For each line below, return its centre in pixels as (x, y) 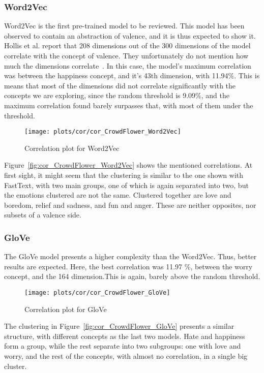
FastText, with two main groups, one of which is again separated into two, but (126, 185)
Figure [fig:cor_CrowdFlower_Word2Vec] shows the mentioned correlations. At (128, 165)
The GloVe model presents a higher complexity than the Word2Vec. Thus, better (130, 256)
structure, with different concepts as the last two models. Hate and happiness (125, 336)
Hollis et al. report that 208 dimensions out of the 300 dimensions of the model (127, 45)
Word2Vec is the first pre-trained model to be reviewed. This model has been (124, 26)
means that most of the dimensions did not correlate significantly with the (120, 85)
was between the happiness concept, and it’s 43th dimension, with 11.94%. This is (132, 75)
